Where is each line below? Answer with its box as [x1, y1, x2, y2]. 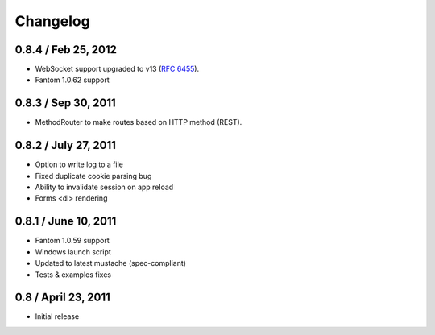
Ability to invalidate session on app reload [35, 182, 174, 192]
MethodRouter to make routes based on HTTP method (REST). [35, 118, 242, 127]
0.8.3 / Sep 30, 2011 [14, 97, 116, 110]
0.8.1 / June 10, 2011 [14, 214, 117, 229]
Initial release [35, 312, 80, 321]
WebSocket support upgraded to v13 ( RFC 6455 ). [35, 64, 200, 74]
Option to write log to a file [35, 159, 124, 169]
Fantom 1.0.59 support [35, 236, 110, 246]
